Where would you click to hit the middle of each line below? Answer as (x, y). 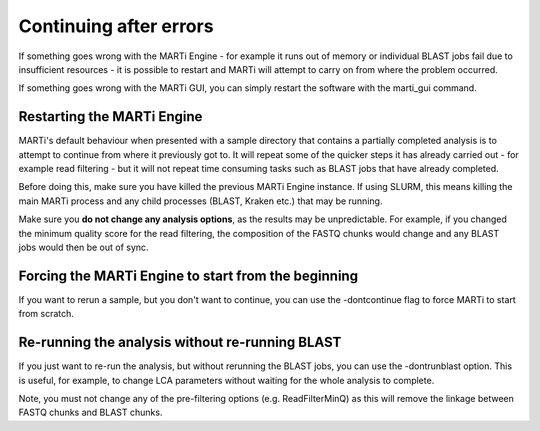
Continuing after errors (116, 26)
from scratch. (46, 314)
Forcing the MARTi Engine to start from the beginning (188, 275)
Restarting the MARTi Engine (110, 116)
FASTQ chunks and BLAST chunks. (90, 412)
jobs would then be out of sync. (83, 247)
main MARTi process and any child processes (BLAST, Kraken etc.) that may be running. (200, 201)
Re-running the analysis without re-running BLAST (180, 342)
